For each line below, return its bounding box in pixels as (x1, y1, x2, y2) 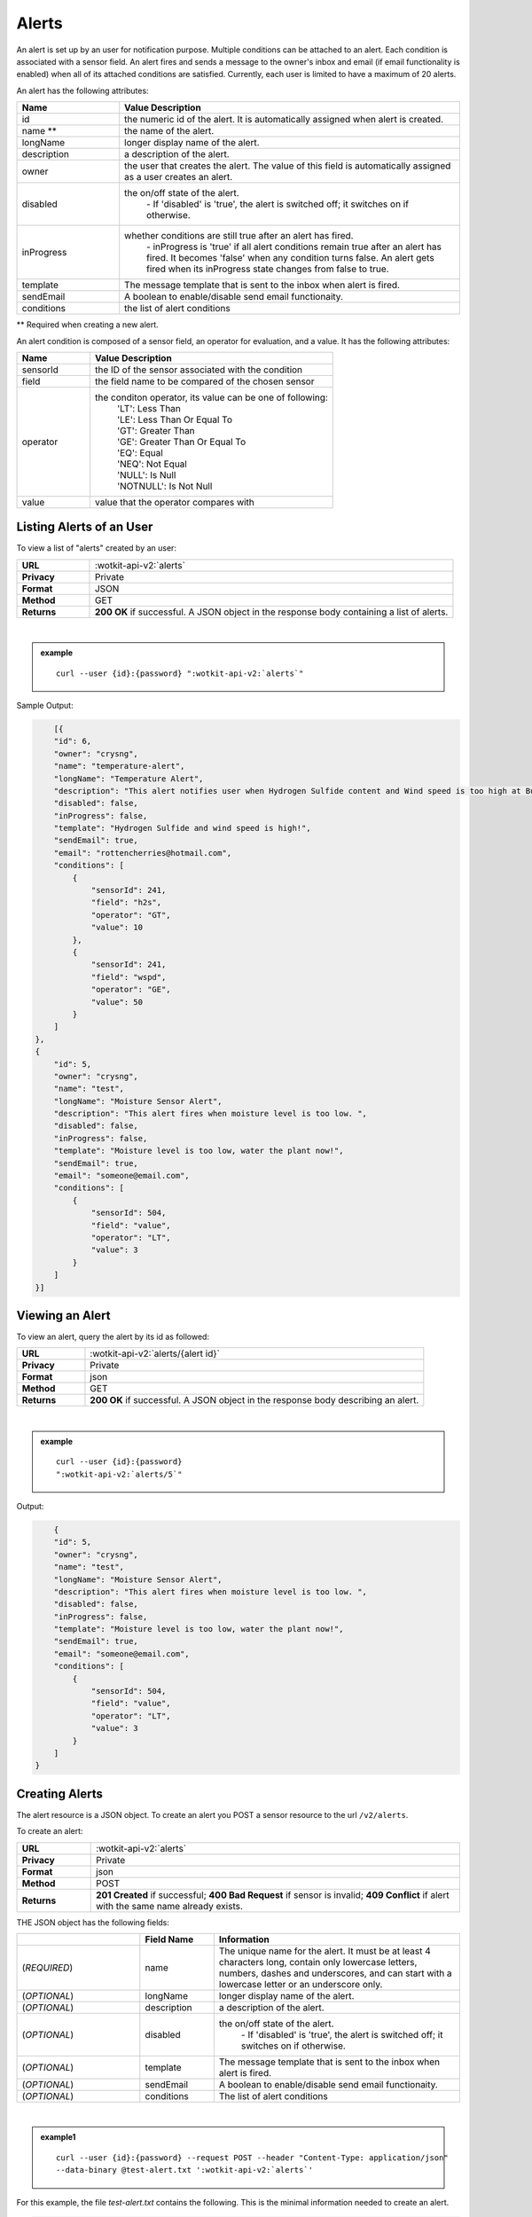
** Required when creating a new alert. (16, 319, 159, 330)
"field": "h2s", (90, 897, 162, 908)
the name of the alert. (124, 125, 215, 137)
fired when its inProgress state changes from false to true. (146, 262, 389, 275)
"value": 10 (90, 922, 144, 933)
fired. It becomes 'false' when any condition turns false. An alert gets (146, 252, 434, 264)
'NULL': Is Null (116, 468, 176, 481)
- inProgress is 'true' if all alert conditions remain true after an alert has (146, 240, 442, 253)
